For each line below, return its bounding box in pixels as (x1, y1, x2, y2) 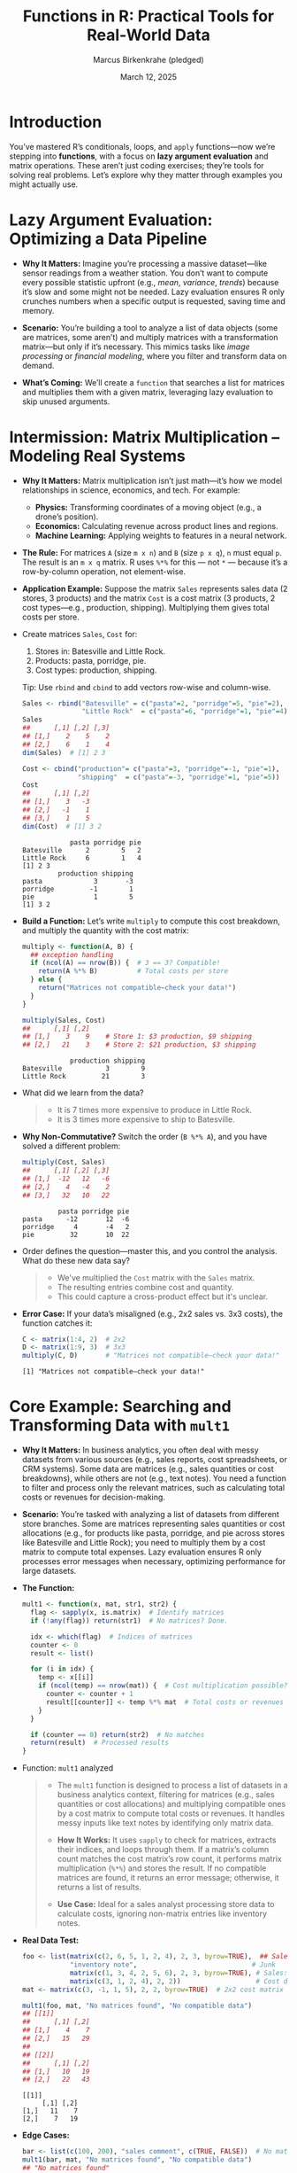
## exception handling (30, 950, 114, 959)
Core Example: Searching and (9, 1397, 232, 1417)
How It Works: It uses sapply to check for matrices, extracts (57, 1834, 277, 1845)
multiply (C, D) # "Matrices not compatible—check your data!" (21, 1351, 280, 1360)
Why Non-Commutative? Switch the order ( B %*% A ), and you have (21, 1132, 268, 1142)
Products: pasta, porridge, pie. (34, 655, 147, 666)
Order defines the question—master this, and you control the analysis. (21, 1245, 278, 1256)
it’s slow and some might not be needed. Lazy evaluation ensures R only (21, 286, 286, 297)
